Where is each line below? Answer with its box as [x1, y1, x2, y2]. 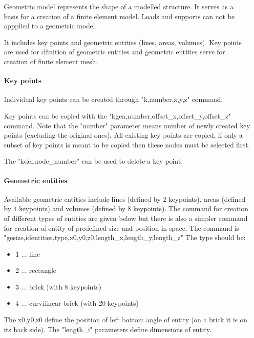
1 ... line [15, 248, 40, 259]
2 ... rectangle [15, 265, 57, 275]
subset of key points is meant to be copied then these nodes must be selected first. [4, 139, 250, 149]
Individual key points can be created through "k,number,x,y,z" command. [4, 94, 223, 104]
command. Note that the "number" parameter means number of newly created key [4, 120, 250, 130]
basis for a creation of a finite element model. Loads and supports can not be [4, 11, 235, 21]
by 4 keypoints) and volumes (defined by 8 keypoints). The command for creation [4, 203, 249, 214]
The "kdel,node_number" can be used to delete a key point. [4, 156, 183, 166]
